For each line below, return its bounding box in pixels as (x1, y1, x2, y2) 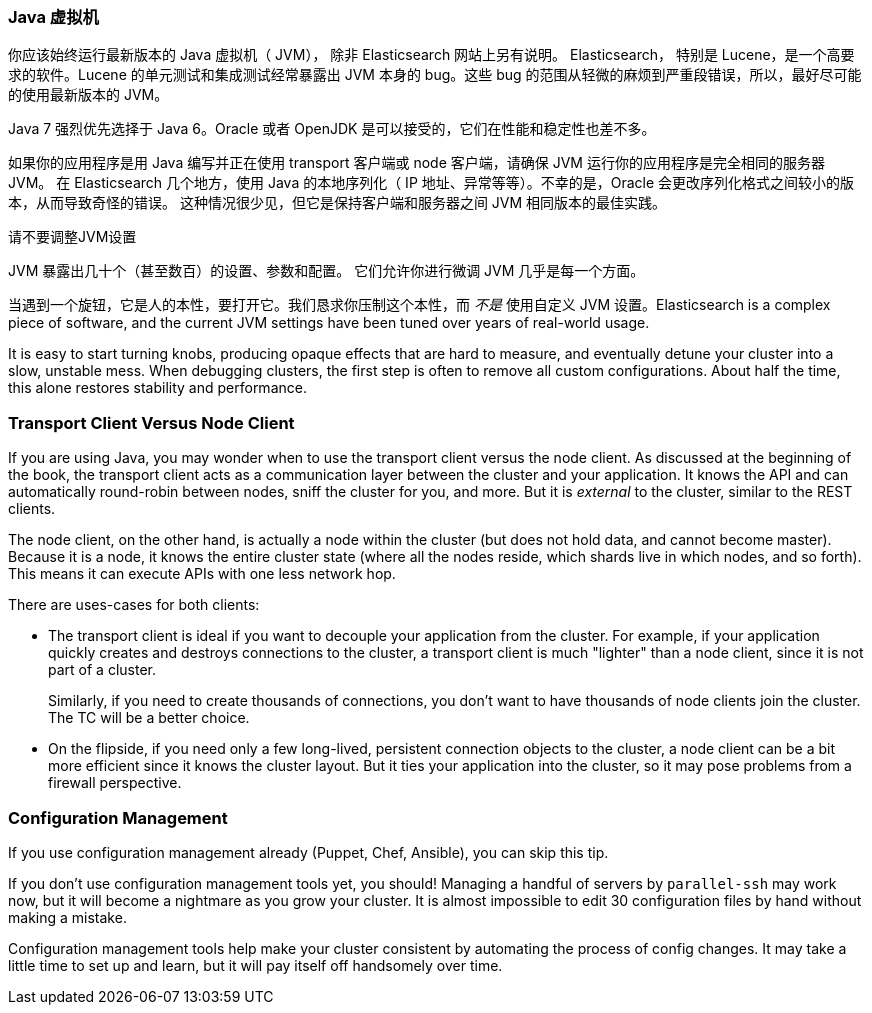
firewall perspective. (48, 774, 182, 792)
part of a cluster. (48, 661, 156, 679)
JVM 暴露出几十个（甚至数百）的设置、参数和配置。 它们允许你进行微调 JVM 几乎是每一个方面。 (8, 262, 645, 280)
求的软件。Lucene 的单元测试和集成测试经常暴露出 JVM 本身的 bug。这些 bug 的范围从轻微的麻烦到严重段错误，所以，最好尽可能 (8, 66, 862, 84)
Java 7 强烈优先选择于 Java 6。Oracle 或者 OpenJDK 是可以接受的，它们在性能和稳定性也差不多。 (8, 120, 656, 138)
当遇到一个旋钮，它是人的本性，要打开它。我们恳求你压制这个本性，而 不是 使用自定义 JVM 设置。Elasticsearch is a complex (8, 296, 831, 314)
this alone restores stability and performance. (8, 379, 307, 397)
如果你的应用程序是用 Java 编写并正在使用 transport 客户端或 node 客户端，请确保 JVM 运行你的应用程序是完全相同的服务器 (8, 154, 825, 172)
